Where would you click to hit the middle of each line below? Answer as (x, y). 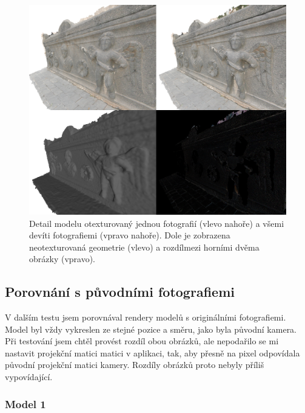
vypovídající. (29, 377)
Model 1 (25, 404)
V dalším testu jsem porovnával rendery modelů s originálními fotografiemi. (146, 317)
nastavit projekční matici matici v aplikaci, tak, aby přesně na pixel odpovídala (152, 352)
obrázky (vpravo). (62, 259)
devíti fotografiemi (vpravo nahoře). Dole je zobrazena (130, 235)
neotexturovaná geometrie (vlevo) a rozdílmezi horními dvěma (144, 247)
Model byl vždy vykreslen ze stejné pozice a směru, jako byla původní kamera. (151, 329)
